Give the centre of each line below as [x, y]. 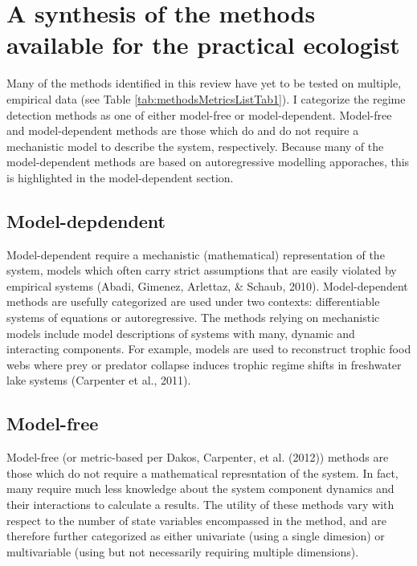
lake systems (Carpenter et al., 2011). [99, 380]
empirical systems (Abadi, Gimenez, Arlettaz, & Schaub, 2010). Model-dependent [207, 285]
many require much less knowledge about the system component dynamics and [200, 489]
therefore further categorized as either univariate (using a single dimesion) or [196, 536]
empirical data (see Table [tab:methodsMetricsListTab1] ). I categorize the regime [206, 98]
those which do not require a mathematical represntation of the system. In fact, [202, 472]
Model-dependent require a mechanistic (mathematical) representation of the [196, 254]
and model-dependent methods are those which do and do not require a [183, 130]
